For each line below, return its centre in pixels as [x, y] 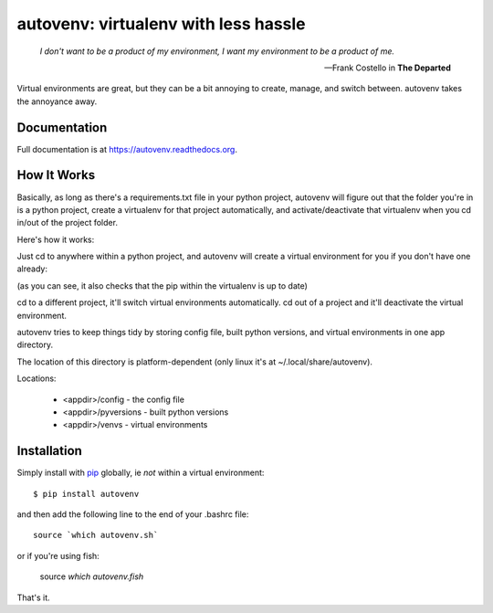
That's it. [33, 597]
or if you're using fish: [58, 555]
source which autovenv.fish [92, 576]
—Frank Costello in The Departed [388, 68]
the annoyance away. [57, 101]
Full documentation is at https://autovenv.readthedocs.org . [127, 149]
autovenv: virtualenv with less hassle [161, 24]
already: [32, 269]
